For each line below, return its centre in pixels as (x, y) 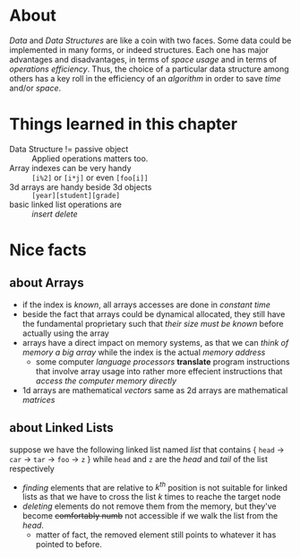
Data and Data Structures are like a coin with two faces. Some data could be (150, 40)
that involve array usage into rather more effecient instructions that (159, 371)
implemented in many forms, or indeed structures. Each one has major (139, 49)
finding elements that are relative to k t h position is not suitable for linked (155, 486)
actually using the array (65, 333)
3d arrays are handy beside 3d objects (81, 187)
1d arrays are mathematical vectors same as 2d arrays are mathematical (155, 390)
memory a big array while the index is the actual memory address (144, 352)
